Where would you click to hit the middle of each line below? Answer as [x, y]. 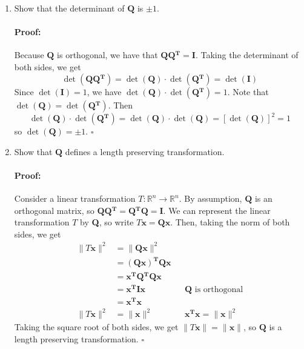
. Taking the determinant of [247, 55]
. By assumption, [210, 198]
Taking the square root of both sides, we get [96, 327]
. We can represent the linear [217, 210]
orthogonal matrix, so [54, 210]
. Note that [248, 91]
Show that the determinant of [69, 8]
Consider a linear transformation [75, 198]
